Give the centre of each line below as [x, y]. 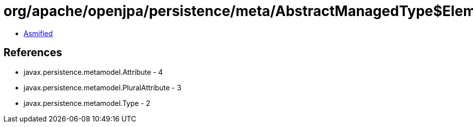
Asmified [38, 33]
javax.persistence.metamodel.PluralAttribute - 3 [103, 87]
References [33, 53]
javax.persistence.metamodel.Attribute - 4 [93, 72]
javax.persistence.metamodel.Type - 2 [87, 103]
